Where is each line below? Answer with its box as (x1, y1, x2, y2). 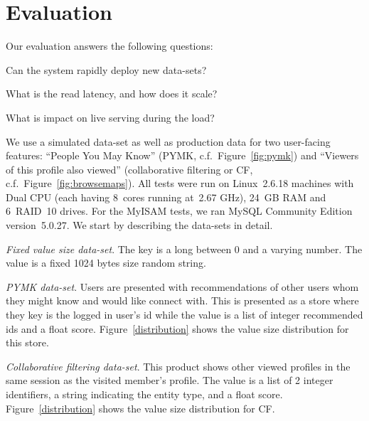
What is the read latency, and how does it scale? (6, 86, 218, 101)
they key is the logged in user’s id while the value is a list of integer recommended (6, 307, 363, 322)
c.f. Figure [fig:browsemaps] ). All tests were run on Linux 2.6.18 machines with (6, 176, 354, 191)
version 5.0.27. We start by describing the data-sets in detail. (6, 218, 273, 233)
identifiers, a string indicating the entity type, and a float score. (6, 387, 283, 401)
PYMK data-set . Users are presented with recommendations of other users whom (6, 279, 359, 294)
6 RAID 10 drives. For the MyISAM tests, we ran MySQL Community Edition (6, 203, 353, 218)
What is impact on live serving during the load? (6, 110, 215, 124)
